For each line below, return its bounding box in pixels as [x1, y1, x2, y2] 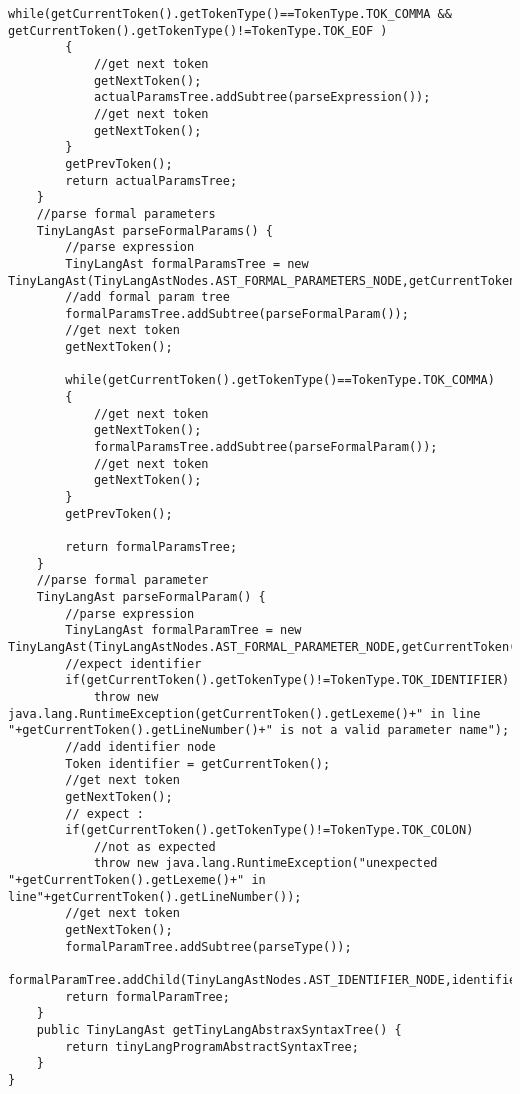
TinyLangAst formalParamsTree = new [65, 256, 309, 271]
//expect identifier [65, 656, 202, 671]
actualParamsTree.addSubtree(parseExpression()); [93, 90, 431, 105]
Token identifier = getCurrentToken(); [65, 756, 331, 771]
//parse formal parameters [36, 206, 216, 221]
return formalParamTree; [65, 989, 230, 1004]
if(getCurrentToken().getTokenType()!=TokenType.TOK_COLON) [65, 823, 474, 838]
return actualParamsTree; [65, 173, 238, 188]
